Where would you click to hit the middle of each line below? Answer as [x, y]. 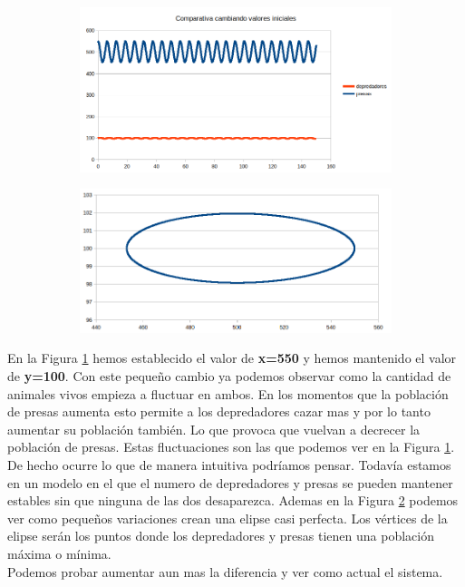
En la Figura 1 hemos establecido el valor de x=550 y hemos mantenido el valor [232, 358]
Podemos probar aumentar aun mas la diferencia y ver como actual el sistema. [225, 571]
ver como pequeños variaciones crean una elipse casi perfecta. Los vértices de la [228, 518]
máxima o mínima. [59, 553]
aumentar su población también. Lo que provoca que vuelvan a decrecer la [214, 429]
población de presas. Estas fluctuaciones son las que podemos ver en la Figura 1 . [231, 447]
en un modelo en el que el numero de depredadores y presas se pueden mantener [230, 482]
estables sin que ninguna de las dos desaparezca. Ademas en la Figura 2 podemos [233, 500]
